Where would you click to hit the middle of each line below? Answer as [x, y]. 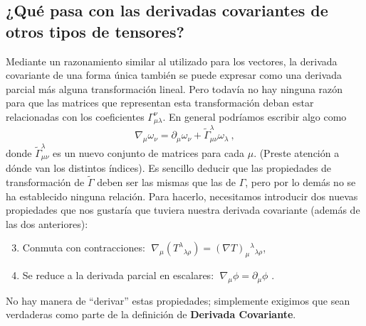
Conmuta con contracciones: [84, 248]
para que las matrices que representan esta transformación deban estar [160, 103]
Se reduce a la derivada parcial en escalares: [118, 275]
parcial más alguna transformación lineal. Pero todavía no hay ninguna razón [174, 88]
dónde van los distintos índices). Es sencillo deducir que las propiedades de [169, 168]
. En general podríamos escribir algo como [255, 116]
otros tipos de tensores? [95, 31]
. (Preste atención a [297, 152]
